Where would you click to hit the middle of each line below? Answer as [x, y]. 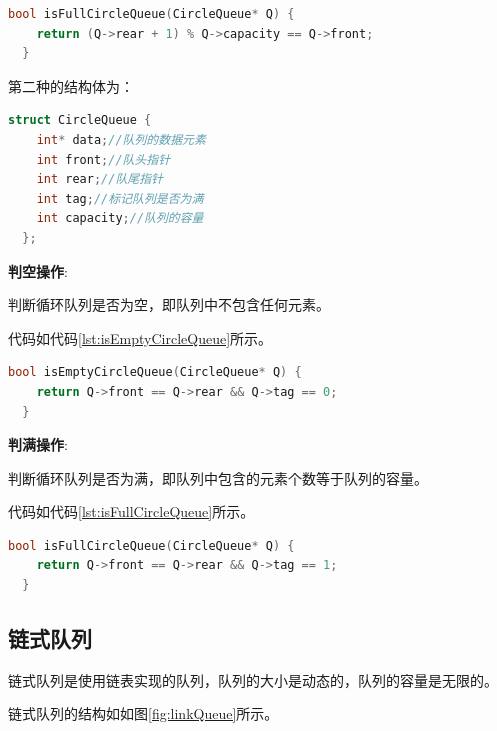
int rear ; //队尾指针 [99, 179]
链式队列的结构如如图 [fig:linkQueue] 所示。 [143, 713]
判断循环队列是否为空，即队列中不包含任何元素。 [169, 304]
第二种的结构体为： [71, 85]
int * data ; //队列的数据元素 [121, 139]
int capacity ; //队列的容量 [120, 218]
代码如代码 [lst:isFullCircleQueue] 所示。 [131, 511]
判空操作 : [38, 270]
